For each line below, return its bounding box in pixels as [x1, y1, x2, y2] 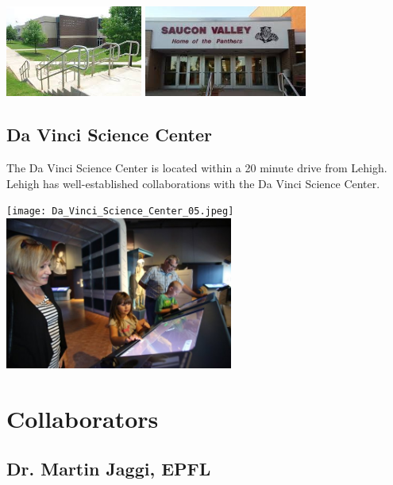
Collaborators [6, 402, 159, 434]
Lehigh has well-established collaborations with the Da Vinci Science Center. [6, 175, 380, 191]
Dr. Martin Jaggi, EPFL [6, 456, 211, 481]
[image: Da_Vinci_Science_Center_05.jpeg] [6, 206, 234, 217]
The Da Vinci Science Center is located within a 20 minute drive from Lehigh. [6, 160, 387, 176]
